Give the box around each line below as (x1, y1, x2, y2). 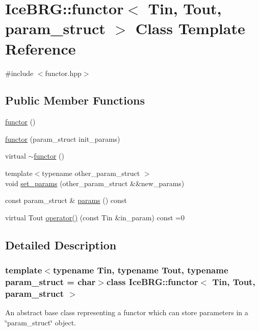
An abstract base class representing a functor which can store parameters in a (5, 307, 248, 318)
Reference (5, 38, 76, 59)
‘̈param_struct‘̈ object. (5, 317, 76, 327)
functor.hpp (45, 67, 82, 78)
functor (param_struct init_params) (5, 133, 120, 144)
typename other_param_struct (42, 168, 140, 179)
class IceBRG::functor (106, 275, 198, 288)
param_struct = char (5, 275, 96, 288)
